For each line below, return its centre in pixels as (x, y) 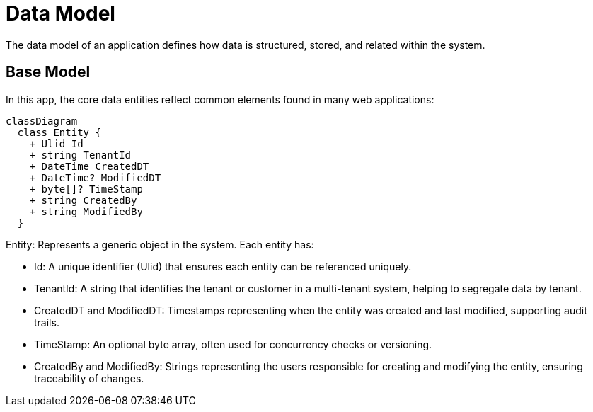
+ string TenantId (80, 155)
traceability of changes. (89, 378)
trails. (47, 322)
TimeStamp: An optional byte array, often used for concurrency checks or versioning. (233, 344)
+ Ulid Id (56, 143)
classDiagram (42, 121)
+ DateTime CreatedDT (89, 166)
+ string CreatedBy (83, 200)
